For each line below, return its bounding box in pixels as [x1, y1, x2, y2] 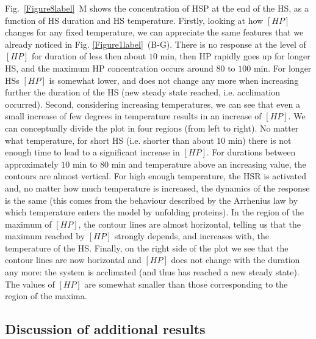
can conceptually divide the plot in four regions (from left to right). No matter [5, 121, 299, 134]
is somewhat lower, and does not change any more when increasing [49, 73, 299, 86]
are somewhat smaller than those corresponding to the [84, 277, 288, 290]
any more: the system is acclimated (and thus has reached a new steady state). [5, 266, 300, 278]
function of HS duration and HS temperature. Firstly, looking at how [5, 13, 264, 26]
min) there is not [228, 133, 292, 146]
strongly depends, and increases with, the [114, 229, 269, 242]
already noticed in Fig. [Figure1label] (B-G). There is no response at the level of [5, 37, 306, 50]
